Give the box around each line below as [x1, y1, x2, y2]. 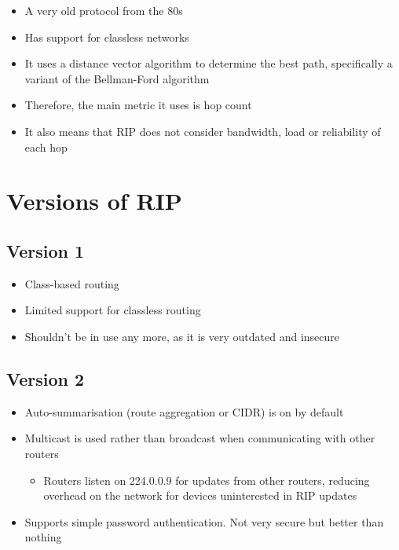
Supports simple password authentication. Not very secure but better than [24, 513, 384, 530]
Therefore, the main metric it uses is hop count [24, 97, 252, 113]
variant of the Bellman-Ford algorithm [24, 70, 210, 86]
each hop [24, 138, 68, 155]
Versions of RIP [6, 185, 182, 217]
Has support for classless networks [24, 28, 189, 45]
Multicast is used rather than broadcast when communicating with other [24, 430, 375, 446]
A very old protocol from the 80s [24, 2, 183, 18]
